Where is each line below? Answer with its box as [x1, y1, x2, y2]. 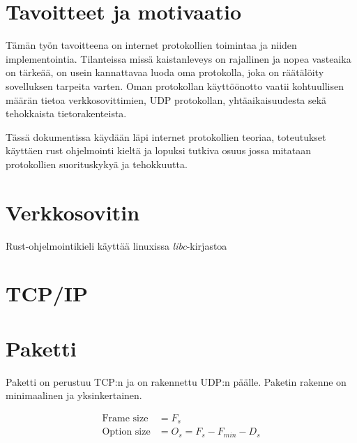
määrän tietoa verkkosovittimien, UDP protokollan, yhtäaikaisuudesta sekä [6, 92, 327, 107]
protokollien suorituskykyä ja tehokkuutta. [6, 156, 188, 171]
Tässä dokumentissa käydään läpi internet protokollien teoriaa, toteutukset [6, 129, 326, 144]
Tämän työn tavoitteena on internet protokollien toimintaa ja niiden [6, 38, 297, 52]
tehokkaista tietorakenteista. [6, 106, 127, 121]
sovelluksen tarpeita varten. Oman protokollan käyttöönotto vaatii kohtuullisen [6, 78, 344, 93]
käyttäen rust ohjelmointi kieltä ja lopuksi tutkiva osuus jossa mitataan [6, 143, 312, 158]
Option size [102, 427, 151, 437]
